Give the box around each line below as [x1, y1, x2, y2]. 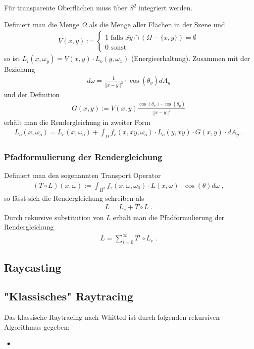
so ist [4, 53, 20, 63]
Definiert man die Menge [4, 19, 79, 29]
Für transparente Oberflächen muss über [4, 2, 127, 12]
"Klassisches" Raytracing [4, 289, 133, 304]
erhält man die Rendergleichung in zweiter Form [4, 116, 151, 127]
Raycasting [4, 259, 61, 275]
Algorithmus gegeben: [4, 321, 70, 332]
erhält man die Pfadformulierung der [113, 212, 225, 222]
